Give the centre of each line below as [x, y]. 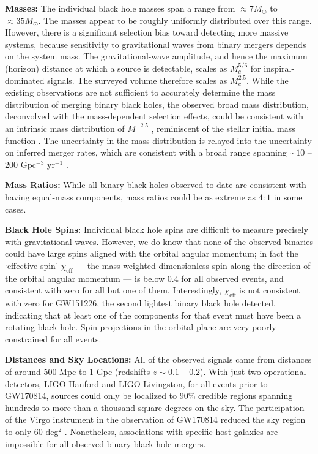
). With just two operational [253, 372]
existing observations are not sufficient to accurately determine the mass [140, 92]
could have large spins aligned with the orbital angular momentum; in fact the [152, 253]
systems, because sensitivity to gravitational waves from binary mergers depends [156, 44]
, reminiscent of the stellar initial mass [223, 128]
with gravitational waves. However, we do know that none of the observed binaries [159, 241]
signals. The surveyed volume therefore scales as [137, 80]
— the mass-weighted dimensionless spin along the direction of [193, 265]
